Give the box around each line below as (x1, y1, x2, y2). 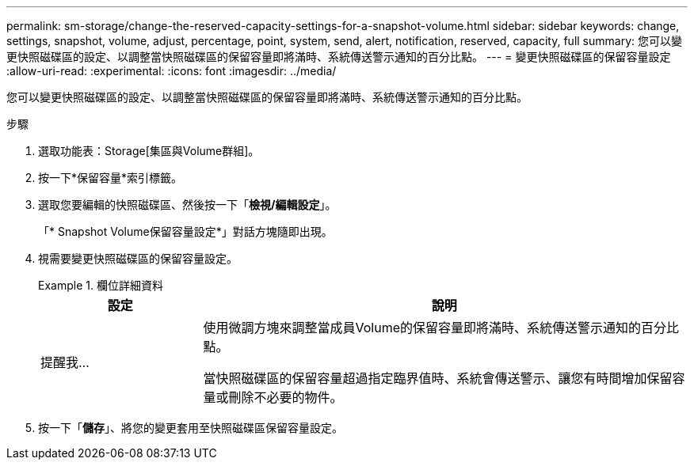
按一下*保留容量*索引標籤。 (38, 171, 183, 184)
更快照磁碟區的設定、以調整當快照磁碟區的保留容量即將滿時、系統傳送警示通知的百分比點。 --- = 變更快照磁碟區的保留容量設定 (6, 50, 671, 63)
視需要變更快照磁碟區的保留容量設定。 (38, 252, 238, 265)
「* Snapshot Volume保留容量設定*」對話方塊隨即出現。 (38, 225, 333, 238)
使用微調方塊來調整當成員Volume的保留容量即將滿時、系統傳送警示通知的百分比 (203, 320, 680, 335)
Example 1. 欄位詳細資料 (38, 278, 163, 292)
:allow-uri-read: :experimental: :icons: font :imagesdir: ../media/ (6, 64, 337, 78)
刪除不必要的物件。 (228, 389, 343, 405)
